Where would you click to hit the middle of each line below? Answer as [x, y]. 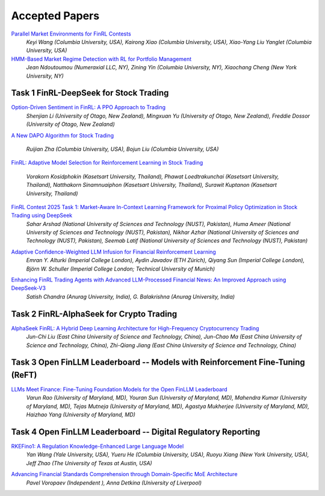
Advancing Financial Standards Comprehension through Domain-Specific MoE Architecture [124, 474]
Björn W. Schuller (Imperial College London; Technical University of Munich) [121, 269]
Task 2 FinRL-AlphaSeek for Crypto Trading [94, 314]
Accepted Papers [55, 16]
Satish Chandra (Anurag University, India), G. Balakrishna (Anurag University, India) [130, 297]
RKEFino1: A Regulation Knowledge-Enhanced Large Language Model [97, 447]
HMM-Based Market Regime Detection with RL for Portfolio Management [101, 59]
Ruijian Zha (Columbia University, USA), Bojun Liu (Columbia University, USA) [122, 149]
